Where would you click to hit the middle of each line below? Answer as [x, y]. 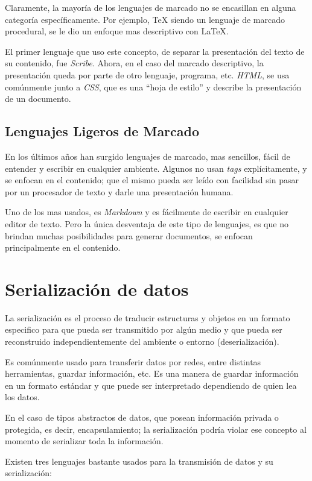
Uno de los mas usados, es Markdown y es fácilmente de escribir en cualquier [147, 212]
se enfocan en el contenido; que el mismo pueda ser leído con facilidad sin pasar [152, 180]
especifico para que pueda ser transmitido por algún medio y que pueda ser [144, 329]
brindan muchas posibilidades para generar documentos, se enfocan [129, 235]
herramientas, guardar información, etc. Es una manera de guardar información [152, 373]
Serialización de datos [97, 288]
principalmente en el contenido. [63, 247]
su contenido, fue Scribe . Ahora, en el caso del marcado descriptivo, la [134, 63]
